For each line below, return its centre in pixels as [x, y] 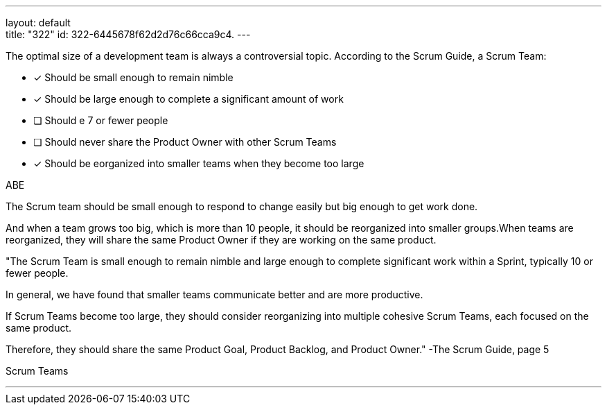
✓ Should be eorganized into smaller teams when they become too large [199, 163]
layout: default [38, 23]
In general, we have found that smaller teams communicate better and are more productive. [214, 294]
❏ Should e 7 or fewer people [101, 120]
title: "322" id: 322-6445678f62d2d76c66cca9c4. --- [128, 34]
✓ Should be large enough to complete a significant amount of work [188, 99]
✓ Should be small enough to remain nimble [133, 77]
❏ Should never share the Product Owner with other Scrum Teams [185, 142]
